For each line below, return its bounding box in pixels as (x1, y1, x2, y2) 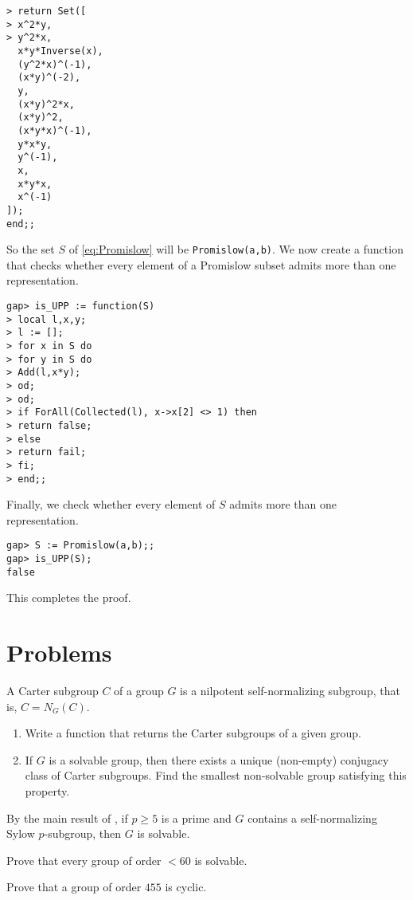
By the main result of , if (6, 809, 128, 826)
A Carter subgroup (6, 682, 99, 699)
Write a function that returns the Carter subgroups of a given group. (25, 725, 361, 741)
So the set (6, 241, 55, 257)
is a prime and (161, 809, 232, 826)
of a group (114, 682, 164, 699)
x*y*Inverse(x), (18, 45, 103, 57)
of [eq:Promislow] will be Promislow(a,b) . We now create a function (68, 241, 403, 257)
